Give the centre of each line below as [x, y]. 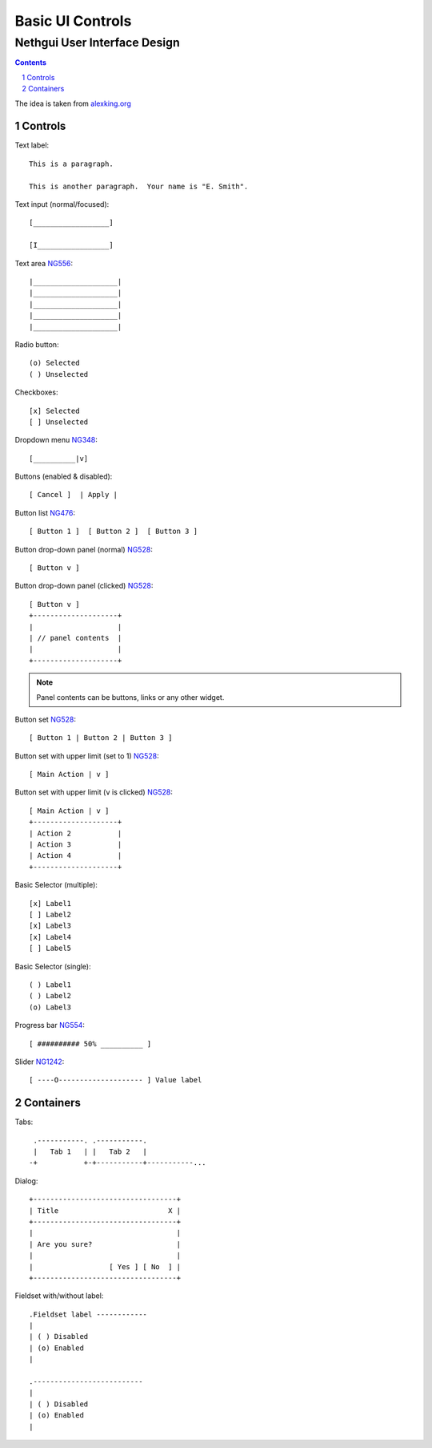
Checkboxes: [36, 392]
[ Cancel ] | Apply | [74, 495]
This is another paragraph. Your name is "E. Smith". [139, 186]
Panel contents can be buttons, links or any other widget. [130, 697]
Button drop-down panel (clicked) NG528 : [84, 586]
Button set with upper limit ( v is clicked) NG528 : [94, 792]
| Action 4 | [76, 855]
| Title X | [105, 1210]
